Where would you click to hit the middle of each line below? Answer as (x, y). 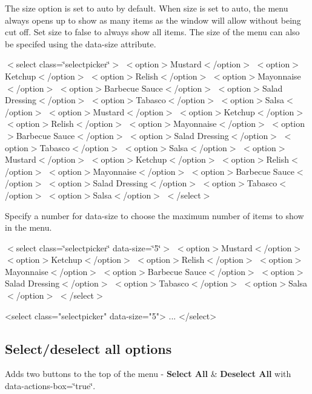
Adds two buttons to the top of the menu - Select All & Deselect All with (148, 374)
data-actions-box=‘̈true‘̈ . (50, 386)
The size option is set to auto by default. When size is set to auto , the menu (147, 8)
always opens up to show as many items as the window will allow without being (153, 20)
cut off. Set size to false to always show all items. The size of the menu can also (152, 32)
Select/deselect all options (88, 348)
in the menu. (28, 227)
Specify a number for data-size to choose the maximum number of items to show (154, 215)
